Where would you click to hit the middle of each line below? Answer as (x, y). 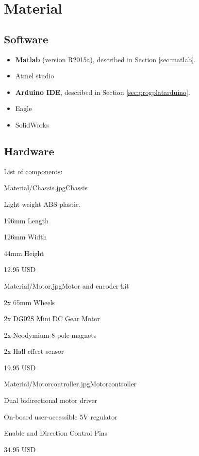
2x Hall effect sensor (34, 351)
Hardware (29, 151)
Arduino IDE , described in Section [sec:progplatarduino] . (103, 92)
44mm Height (24, 253)
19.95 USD (20, 367)
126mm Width (25, 237)
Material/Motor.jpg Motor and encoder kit (66, 285)
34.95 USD (20, 449)
